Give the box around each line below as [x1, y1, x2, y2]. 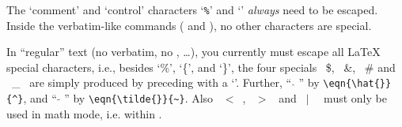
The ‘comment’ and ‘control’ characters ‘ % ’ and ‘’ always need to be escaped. [6, 2, 378, 17]
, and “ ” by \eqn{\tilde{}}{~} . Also [23, 90, 214, 106]
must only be [324, 90, 387, 106]
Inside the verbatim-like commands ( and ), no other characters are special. [6, 17, 372, 33]
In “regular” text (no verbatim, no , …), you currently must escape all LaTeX [6, 43, 381, 60]
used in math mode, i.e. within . [6, 105, 162, 121]
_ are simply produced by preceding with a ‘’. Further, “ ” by [11, 74, 320, 91]
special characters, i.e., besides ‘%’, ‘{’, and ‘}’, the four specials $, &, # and [6, 58, 396, 75]
